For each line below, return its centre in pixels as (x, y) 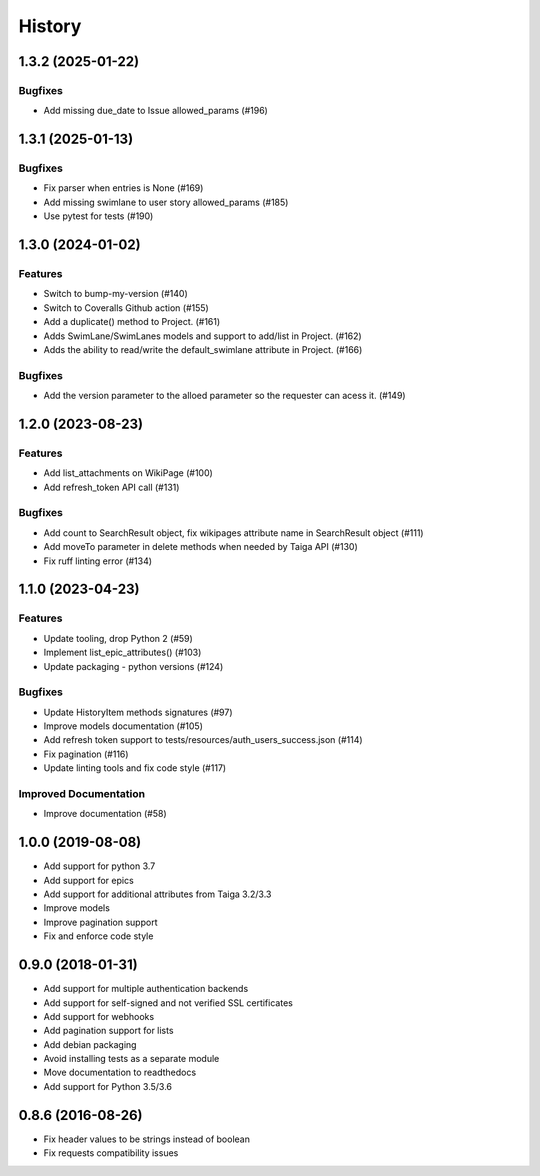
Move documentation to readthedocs (120, 1072)
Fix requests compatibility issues (111, 1153)
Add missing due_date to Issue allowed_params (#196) (156, 111)
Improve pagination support (100, 922)
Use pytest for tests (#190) (98, 216)
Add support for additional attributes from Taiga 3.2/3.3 (157, 894)
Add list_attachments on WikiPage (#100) (128, 473)
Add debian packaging (90, 1044)
